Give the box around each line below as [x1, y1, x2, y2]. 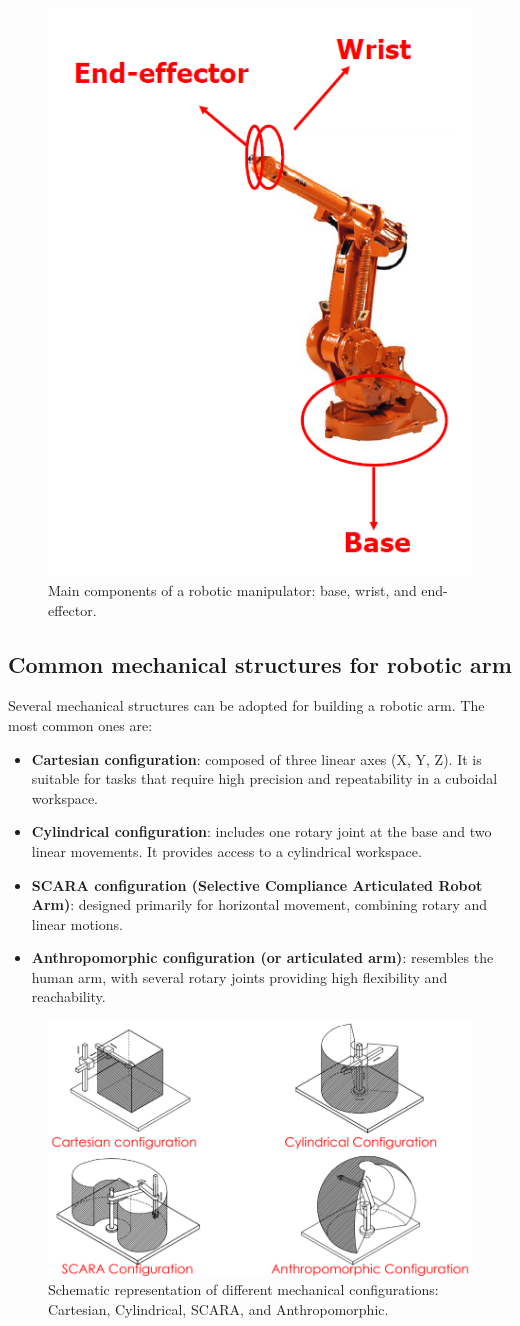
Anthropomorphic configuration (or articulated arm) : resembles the [31, 947, 494, 968]
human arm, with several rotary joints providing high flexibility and [31, 966, 448, 987]
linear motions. [31, 913, 123, 934]
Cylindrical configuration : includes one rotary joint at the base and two [31, 821, 492, 842]
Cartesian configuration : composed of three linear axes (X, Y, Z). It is [31, 748, 482, 769]
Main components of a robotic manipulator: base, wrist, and [48, 579, 417, 600]
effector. [48, 599, 97, 620]
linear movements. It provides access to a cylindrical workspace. [31, 840, 422, 861]
